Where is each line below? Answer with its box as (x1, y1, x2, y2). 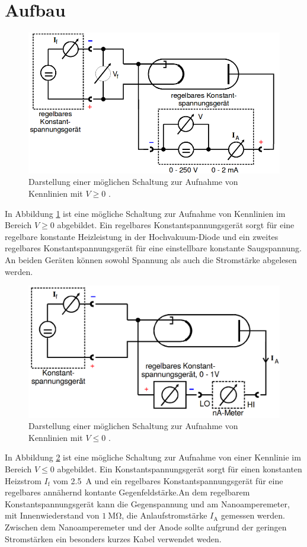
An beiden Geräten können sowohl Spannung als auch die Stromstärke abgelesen (5, 254, 297, 266)
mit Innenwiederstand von (5, 509, 100, 522)
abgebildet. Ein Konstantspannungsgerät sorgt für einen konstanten (57, 462, 302, 475)
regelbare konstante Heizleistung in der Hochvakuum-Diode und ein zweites (5, 230, 279, 242)
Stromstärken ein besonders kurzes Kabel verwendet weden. (5, 532, 222, 545)
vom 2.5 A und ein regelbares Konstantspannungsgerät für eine (53, 474, 283, 487)
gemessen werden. (221, 509, 285, 522)
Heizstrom (5, 474, 41, 487)
